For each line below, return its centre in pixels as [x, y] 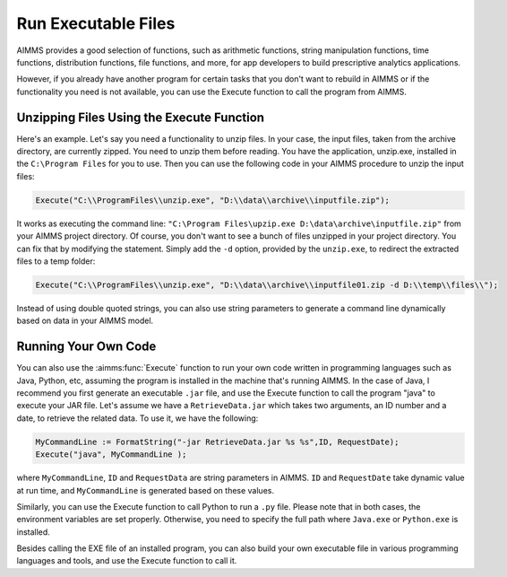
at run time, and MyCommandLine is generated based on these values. [146, 490]
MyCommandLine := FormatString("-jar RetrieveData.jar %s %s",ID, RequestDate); [217, 441]
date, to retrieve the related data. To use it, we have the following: [137, 418]
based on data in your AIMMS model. [85, 321]
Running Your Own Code [86, 347]
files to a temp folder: [56, 261]
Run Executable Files [96, 23]
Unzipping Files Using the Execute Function [140, 117]
